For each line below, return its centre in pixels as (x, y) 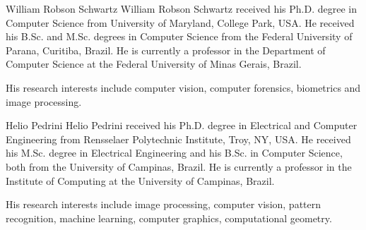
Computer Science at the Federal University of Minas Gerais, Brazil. (154, 64)
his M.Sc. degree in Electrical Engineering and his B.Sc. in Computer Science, (174, 153)
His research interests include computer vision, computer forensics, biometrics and (183, 87)
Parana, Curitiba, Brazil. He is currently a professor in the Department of (166, 50)
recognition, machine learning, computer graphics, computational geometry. (169, 218)
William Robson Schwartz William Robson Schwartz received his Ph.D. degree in (181, 8)
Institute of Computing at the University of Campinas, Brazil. (140, 180)
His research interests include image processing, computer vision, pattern (164, 204)
